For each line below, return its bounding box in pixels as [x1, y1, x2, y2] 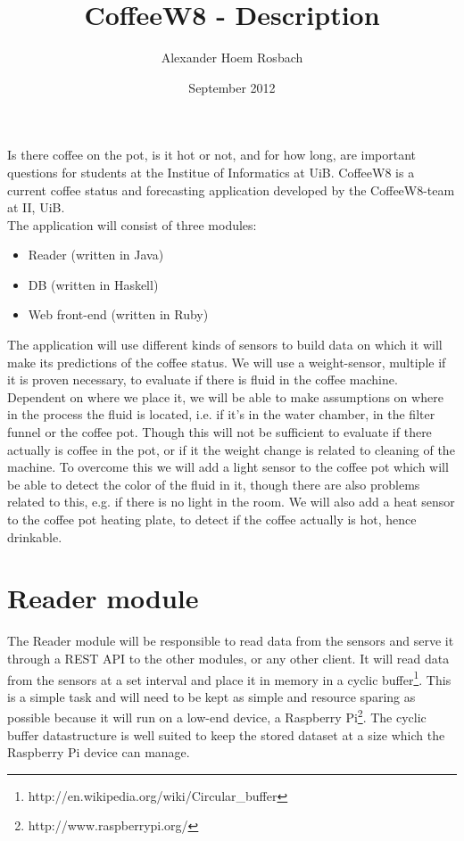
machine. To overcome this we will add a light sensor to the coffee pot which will [7, 458, 449, 476]
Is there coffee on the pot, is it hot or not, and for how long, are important [7, 145, 417, 164]
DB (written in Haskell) [28, 275, 159, 293]
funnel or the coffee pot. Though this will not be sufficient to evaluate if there [7, 423, 432, 441]
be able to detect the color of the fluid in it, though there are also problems [7, 474, 420, 493]
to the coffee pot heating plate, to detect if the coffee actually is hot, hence [7, 510, 417, 528]
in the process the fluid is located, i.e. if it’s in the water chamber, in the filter [7, 405, 435, 424]
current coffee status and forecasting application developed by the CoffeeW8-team [7, 180, 455, 199]
